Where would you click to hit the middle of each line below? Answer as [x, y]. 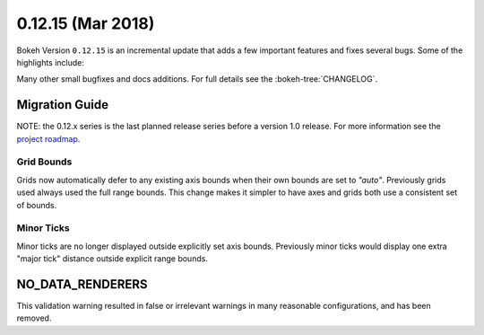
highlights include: [51, 62]
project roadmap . [48, 138]
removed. [34, 318]
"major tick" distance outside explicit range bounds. [112, 259]
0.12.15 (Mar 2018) [86, 23]
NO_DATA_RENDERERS [82, 284]
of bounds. [37, 205]
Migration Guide [63, 105]
